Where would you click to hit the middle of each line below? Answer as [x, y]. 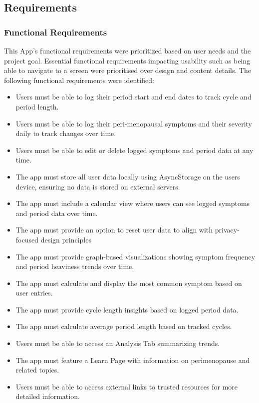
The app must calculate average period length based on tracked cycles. [124, 326]
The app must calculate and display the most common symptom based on [129, 283]
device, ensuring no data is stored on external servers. [98, 186]
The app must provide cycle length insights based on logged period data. [127, 309]
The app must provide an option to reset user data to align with [114, 230]
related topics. [37, 370]
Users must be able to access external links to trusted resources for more [127, 386]
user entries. [34, 293]
